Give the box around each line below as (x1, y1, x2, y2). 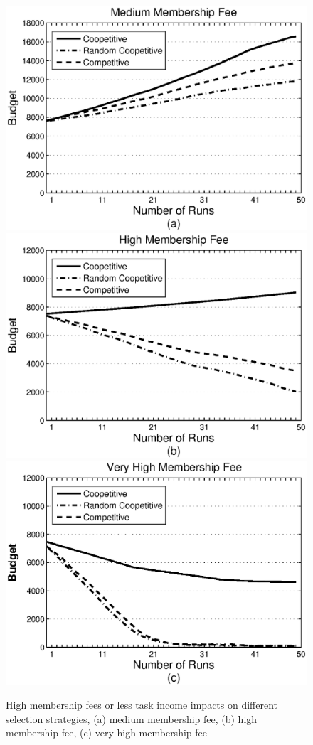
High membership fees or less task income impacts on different (6, 697, 278, 712)
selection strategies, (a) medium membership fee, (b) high (6, 711, 258, 726)
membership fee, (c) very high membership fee (6, 725, 207, 740)
